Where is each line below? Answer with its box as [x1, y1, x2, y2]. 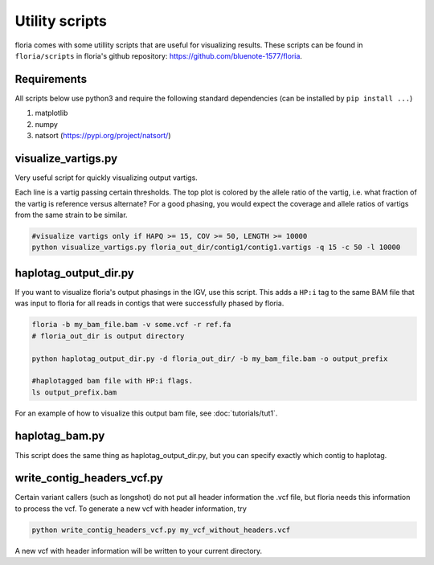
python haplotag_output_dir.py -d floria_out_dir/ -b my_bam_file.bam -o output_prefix [31, 354, 388, 363]
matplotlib [35, 108, 68, 118]
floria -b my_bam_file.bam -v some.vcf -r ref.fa [31, 320, 231, 330]
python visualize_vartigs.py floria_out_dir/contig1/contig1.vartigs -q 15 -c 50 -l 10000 [31, 243, 401, 252]
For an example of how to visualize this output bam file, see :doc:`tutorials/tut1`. [14, 408, 278, 418]
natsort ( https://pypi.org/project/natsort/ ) [35, 131, 171, 141]
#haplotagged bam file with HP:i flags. [31, 376, 193, 386]
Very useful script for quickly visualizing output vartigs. [14, 173, 199, 182]
